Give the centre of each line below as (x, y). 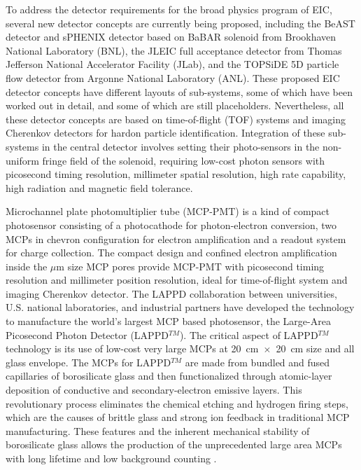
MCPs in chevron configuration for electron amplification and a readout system (176, 239)
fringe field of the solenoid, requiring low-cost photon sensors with (184, 160)
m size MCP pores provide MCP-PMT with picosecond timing (190, 266)
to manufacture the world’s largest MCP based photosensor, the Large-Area (168, 321)
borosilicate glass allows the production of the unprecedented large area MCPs (174, 444)
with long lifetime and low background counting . (111, 458)
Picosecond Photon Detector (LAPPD (87, 334)
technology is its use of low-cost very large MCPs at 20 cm (132, 348)
